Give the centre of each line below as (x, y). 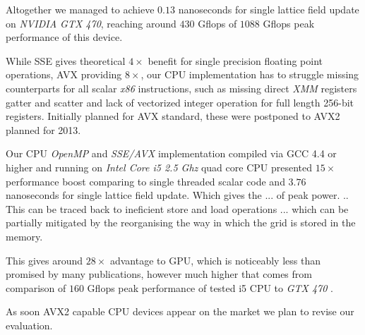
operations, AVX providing (64, 74)
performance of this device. (64, 37)
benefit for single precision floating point (235, 60)
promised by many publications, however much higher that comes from (159, 274)
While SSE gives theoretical (66, 60)
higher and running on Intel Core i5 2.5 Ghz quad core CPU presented (159, 167)
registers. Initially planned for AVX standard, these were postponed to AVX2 (173, 116)
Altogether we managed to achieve (80, 9)
